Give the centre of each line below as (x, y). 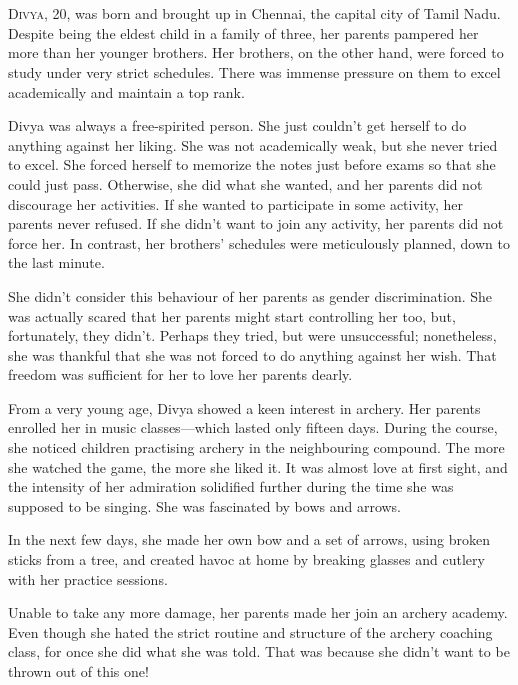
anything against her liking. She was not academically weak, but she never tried (253, 144)
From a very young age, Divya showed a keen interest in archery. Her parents (244, 407)
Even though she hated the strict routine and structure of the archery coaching (250, 631)
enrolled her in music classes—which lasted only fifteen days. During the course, (253, 427)
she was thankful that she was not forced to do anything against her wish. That (252, 354)
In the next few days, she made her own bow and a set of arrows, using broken (249, 539)
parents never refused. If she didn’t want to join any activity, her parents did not (256, 223)
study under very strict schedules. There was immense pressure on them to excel (254, 71)
